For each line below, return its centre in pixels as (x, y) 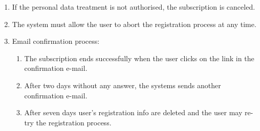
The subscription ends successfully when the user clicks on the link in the (139, 58)
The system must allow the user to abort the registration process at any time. (134, 24)
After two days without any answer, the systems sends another (123, 85)
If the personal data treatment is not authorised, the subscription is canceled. (134, 7)
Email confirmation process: (56, 41)
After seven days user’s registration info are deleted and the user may (133, 112)
